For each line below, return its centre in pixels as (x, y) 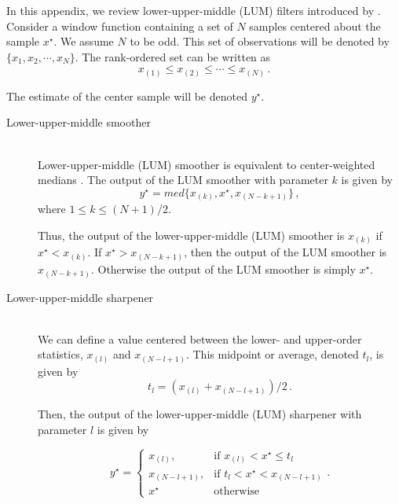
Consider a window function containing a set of (120, 26)
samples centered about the (315, 26)
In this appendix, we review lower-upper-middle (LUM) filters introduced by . (194, 10)
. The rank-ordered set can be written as (173, 56)
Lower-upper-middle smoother (79, 122)
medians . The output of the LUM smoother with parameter (183, 180)
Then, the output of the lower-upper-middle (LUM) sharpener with (200, 414)
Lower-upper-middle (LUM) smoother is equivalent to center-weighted (207, 164)
